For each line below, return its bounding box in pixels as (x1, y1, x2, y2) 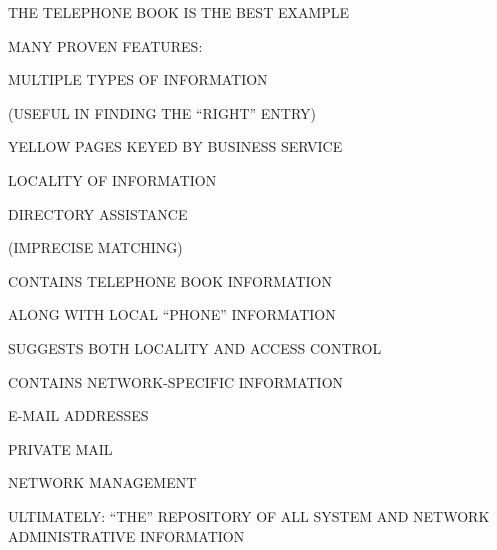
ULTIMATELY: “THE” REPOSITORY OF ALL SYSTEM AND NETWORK (8, 505, 490, 526)
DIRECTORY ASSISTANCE (8, 203, 188, 224)
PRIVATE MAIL (8, 438, 113, 459)
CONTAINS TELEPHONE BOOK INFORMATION (8, 270, 332, 291)
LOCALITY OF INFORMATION (8, 169, 217, 190)
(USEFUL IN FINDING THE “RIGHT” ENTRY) (8, 102, 316, 123)
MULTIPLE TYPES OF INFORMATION (8, 69, 268, 90)
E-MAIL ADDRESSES (8, 405, 149, 426)
